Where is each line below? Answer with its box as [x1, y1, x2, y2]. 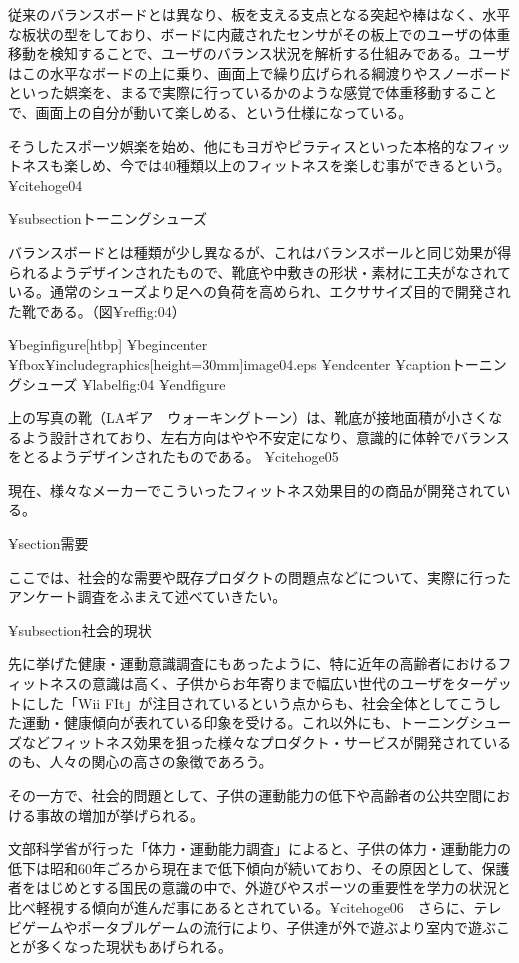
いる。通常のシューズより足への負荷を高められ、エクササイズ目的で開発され [8, 281, 511, 302]
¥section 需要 [8, 533, 89, 554]
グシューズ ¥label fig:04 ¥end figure [8, 373, 226, 394]
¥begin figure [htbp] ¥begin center [8, 334, 208, 355]
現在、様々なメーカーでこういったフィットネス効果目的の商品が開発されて [8, 479, 497, 500]
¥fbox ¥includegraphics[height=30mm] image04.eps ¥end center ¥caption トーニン [8, 353, 507, 374]
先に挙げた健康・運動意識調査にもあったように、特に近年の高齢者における [8, 653, 498, 674]
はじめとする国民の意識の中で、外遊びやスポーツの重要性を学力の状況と [35, 877, 511, 898]
